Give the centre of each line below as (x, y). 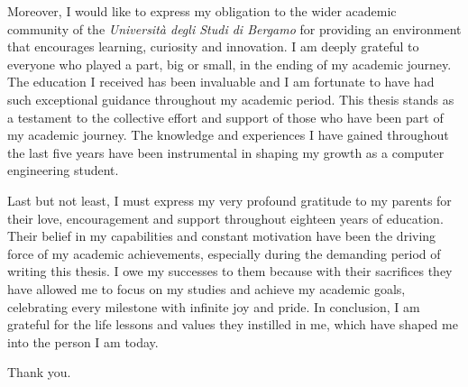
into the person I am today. (83, 341)
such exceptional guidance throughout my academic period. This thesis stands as (231, 99)
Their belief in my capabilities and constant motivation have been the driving (222, 236)
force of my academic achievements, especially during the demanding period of (224, 253)
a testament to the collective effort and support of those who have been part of (225, 117)
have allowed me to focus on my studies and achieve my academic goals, (206, 288)
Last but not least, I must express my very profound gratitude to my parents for (229, 200)
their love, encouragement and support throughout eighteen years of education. (225, 218)
